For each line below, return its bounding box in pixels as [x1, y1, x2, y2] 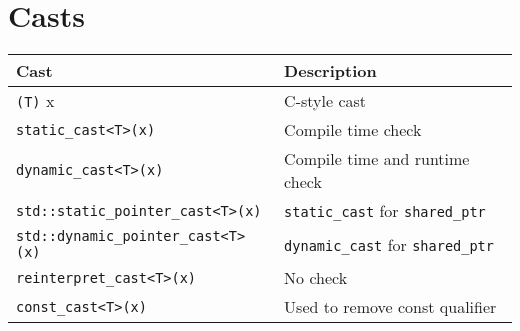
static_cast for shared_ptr [284, 199, 486, 223]
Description [284, 59, 377, 83]
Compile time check [284, 118, 422, 142]
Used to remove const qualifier [284, 295, 497, 319]
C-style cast [284, 89, 367, 113]
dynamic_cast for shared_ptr [284, 232, 494, 256]
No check [284, 266, 348, 290]
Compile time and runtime [284, 147, 470, 171]
